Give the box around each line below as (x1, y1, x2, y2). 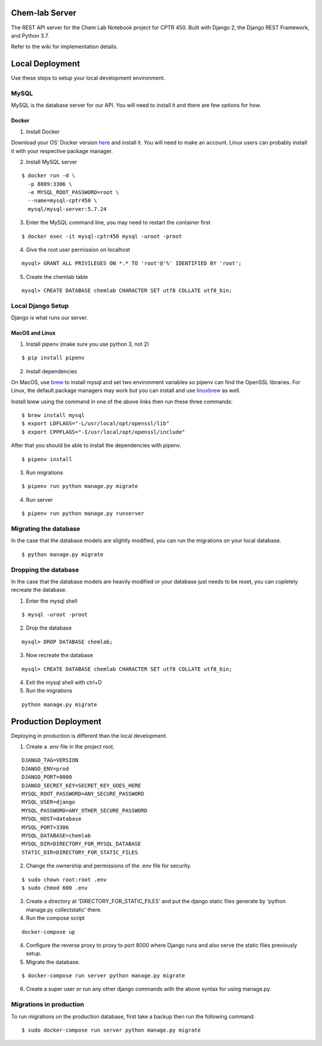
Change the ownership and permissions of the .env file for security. (26, 862, 192, 869)
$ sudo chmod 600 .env (21, 884, 88, 891)
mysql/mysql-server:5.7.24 (27, 205, 107, 212)
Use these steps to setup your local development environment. (11, 75, 165, 82)
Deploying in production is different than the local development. (11, 732, 168, 739)
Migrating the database (11, 524, 80, 533)
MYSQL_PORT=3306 (21, 824, 69, 830)
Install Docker (26, 128, 60, 135)
